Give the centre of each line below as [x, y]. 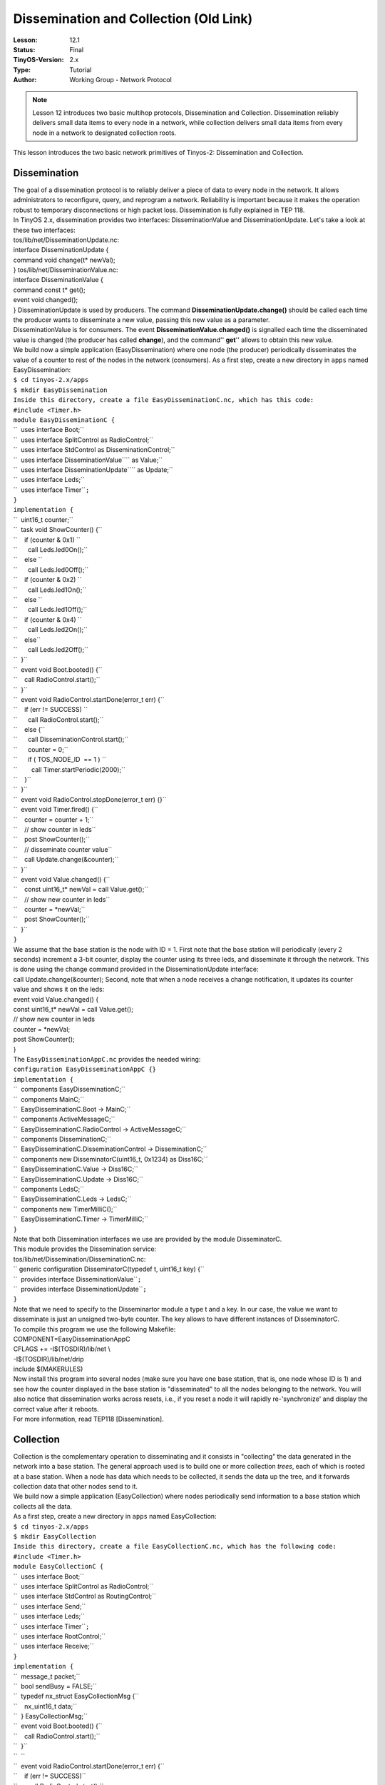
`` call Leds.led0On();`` [51, 550]
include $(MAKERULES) [48, 1369]
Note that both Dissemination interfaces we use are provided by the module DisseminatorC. [148, 1239]
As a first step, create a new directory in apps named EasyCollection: [115, 1517]
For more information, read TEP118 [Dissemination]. [88, 1419]
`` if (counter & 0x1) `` [47, 540]
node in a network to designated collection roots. [104, 133]
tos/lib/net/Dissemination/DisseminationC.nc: [79, 1259]
